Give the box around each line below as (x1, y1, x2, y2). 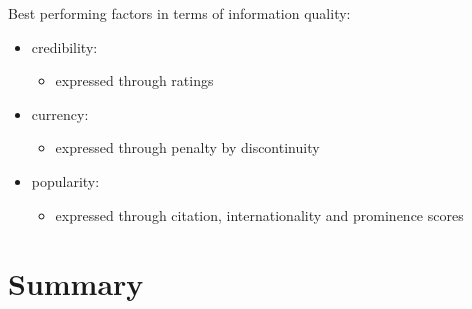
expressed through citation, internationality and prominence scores (55, 204, 464, 225)
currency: (31, 103, 89, 124)
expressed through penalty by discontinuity (55, 137, 320, 158)
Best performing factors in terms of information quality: (8, 3, 351, 23)
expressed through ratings (55, 70, 214, 91)
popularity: (31, 170, 100, 191)
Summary (8, 263, 144, 304)
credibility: (31, 36, 98, 57)
